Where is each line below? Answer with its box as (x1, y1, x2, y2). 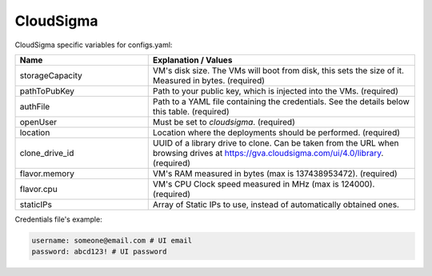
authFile (19, 101, 50, 112)
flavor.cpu (19, 183, 58, 194)
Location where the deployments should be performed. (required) (152, 126, 400, 138)
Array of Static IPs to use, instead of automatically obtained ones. (152, 198, 400, 210)
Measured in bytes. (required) (152, 74, 266, 86)
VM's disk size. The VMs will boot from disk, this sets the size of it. (152, 65, 404, 76)
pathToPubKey (19, 85, 75, 96)
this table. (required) (152, 106, 230, 117)
